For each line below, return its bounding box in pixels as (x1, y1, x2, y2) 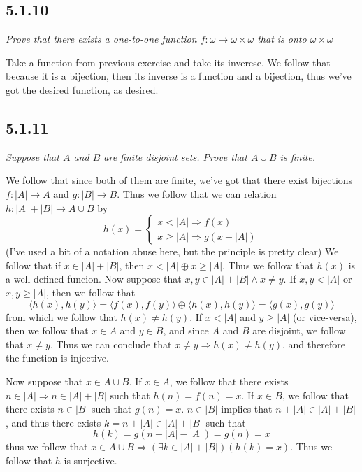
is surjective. (64, 452, 117, 467)
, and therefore (282, 336, 345, 351)
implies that (221, 401, 273, 416)
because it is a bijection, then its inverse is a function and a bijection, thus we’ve (6, 69, 352, 83)
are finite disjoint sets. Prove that (103, 149, 247, 164)
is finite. (280, 149, 316, 164)
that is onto (257, 31, 307, 46)
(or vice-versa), (293, 309, 357, 324)
